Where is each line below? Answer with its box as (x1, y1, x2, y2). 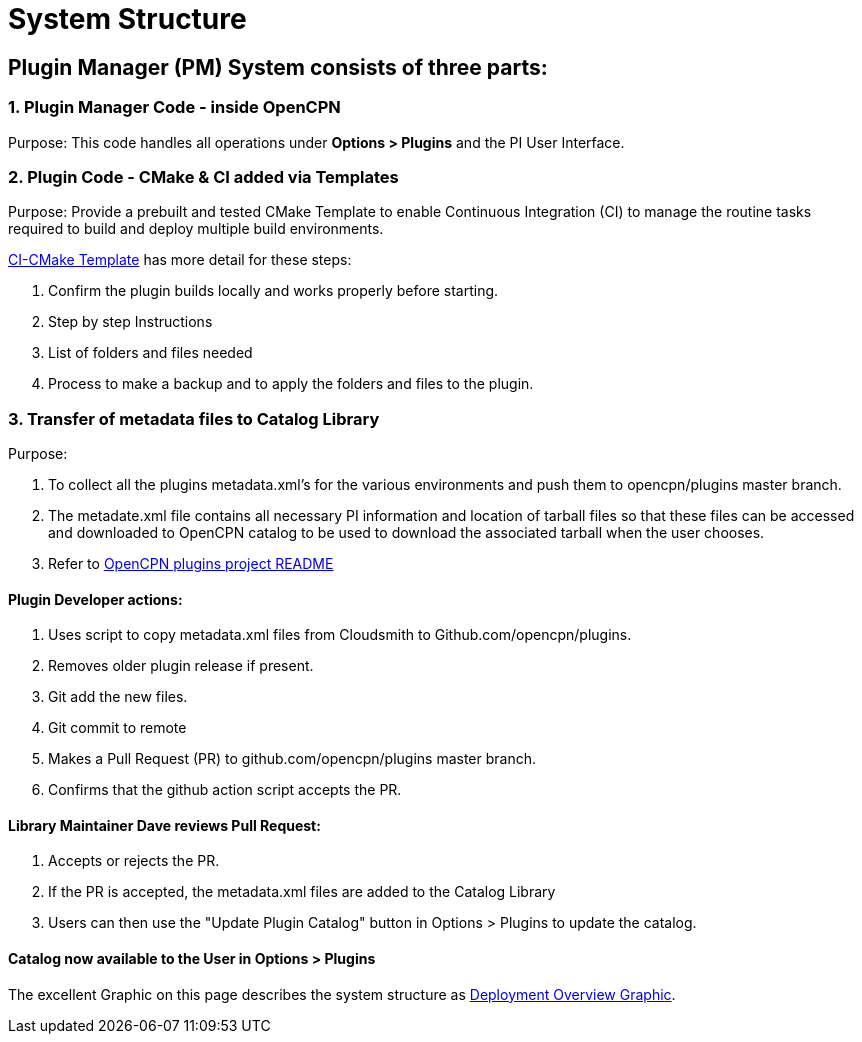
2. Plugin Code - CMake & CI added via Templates (8, 166, 399, 187)
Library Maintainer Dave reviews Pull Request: (8, 816, 321, 834)
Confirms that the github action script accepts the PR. (48, 781, 402, 799)
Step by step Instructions (48, 313, 213, 331)
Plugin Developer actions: (8, 590, 183, 608)
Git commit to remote (48, 719, 187, 737)
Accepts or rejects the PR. (48, 852, 220, 870)
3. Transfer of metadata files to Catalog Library (8, 408, 380, 429)
